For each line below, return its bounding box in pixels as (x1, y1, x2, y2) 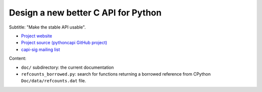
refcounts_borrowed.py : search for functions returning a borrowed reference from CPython (21, 71, 211, 77)
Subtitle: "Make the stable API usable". (9, 24, 86, 30)
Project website (21, 33, 52, 39)
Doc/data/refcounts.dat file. (21, 78, 86, 84)
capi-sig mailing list (21, 46, 60, 52)
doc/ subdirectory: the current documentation (21, 64, 114, 70)
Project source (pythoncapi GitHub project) (21, 40, 108, 46)
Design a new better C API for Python (9, 7, 162, 18)
